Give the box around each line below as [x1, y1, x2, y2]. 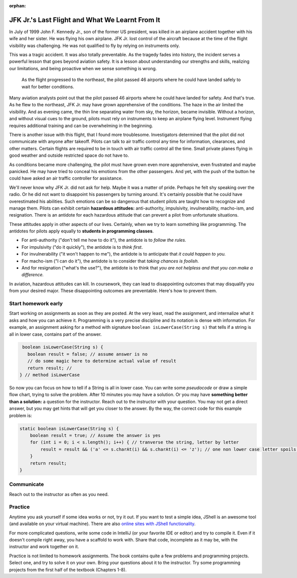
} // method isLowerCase [19, 372, 80, 378]
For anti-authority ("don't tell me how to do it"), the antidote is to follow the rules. [21, 237, 187, 243]
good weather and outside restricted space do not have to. [9, 152, 129, 158]
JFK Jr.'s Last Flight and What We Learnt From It [9, 15, 160, 24]
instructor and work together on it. [9, 544, 79, 550]
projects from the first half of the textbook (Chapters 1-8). [9, 567, 127, 573]
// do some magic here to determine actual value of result [27, 358, 177, 364]
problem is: [9, 412, 32, 418]
